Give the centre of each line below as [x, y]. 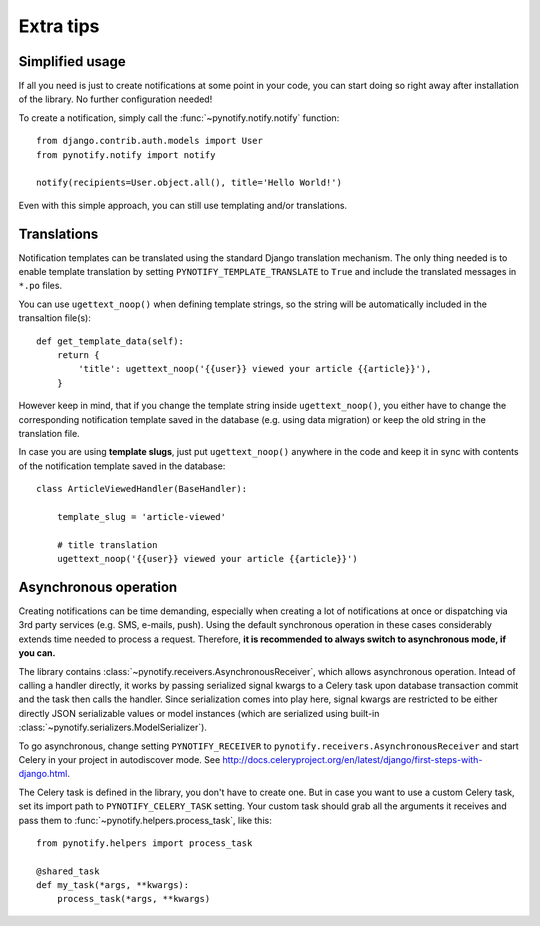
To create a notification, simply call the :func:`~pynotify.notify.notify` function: [179, 117]
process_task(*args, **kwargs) [133, 899]
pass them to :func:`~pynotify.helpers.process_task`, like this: [145, 820]
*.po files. [40, 286]
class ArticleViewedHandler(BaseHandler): [142, 489]
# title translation [107, 544]
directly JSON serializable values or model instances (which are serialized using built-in [199, 713]
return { [78, 355]
